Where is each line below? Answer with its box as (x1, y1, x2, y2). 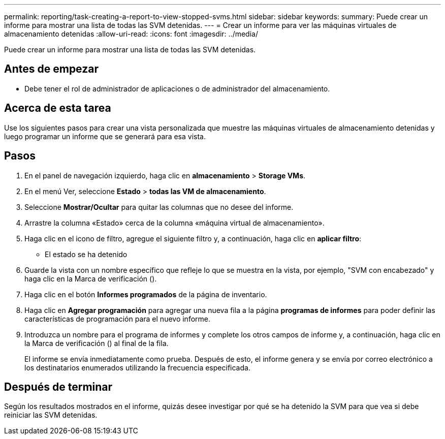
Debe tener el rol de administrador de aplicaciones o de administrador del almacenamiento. (24, 84, 330, 93)
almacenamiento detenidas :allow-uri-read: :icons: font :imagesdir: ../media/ (4, 29, 258, 38)
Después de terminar (4, 380, 113, 393)
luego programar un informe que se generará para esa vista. (4, 132, 206, 141)
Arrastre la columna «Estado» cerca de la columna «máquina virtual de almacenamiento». (24, 218, 325, 227)
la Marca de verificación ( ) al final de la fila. (24, 338, 169, 348)
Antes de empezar (4, 62, 99, 76)
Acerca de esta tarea (4, 102, 111, 115)
